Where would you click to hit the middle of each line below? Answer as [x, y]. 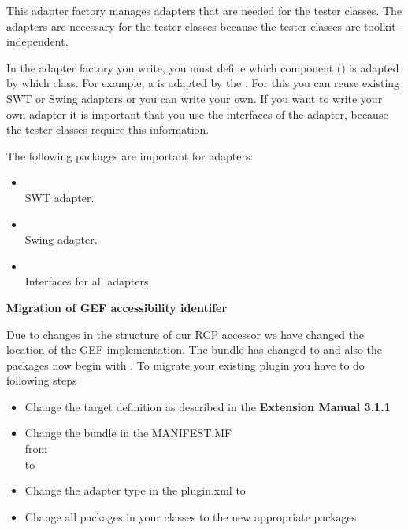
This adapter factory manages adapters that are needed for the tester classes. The [204, 10]
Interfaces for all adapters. [88, 281]
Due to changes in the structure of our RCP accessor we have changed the [185, 334]
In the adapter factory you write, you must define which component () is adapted [203, 67]
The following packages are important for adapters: [130, 155]
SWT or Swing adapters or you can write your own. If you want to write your [195, 98]
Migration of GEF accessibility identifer [117, 307]
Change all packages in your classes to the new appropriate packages [191, 516]
